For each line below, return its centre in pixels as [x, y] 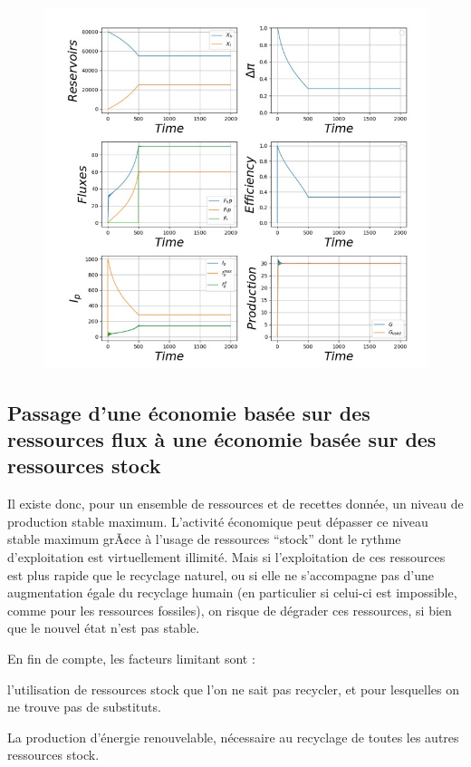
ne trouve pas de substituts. [84, 707]
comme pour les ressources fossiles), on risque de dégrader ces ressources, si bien [230, 610]
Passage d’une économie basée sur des [189, 412]
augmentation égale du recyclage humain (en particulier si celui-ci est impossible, [232, 592]
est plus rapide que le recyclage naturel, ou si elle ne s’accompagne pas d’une [221, 574]
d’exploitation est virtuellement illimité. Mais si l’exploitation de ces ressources [226, 556]
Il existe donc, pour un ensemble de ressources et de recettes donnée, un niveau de [235, 504]
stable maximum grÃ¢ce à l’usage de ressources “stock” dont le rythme [204, 539]
